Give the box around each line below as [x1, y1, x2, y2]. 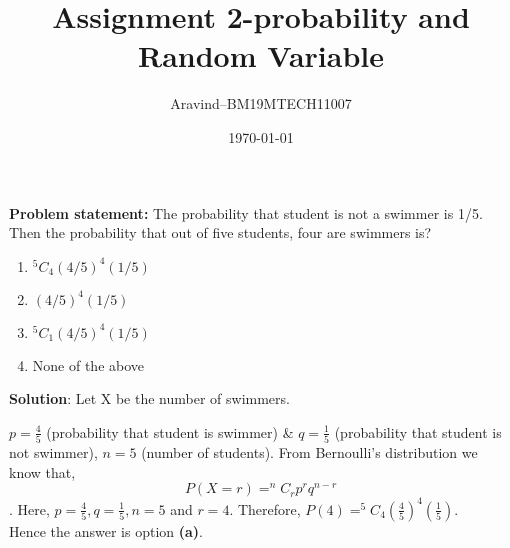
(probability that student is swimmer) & [46, 421, 294, 442]
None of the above [32, 354, 145, 375]
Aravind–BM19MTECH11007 [170, 93, 352, 114]
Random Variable [138, 35, 384, 76]
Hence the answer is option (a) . [9, 520, 203, 541]
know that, [9, 461, 76, 482]
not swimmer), [9, 442, 98, 463]
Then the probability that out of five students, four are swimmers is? [9, 222, 432, 243]
